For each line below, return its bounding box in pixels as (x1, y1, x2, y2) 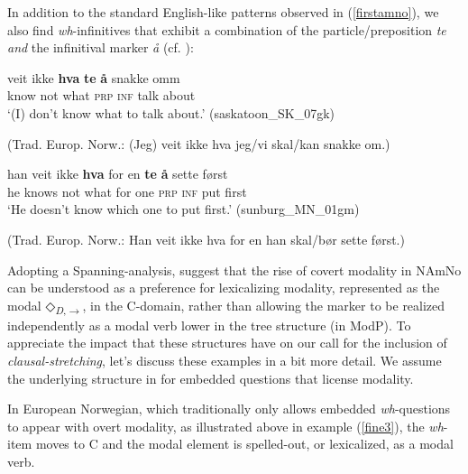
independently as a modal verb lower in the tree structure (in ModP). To (7, 315, 411, 334)
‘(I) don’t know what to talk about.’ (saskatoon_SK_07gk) (7, 103, 335, 122)
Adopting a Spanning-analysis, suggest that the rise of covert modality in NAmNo (7, 260, 462, 279)
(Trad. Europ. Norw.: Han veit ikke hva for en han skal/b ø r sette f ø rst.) (7, 229, 405, 248)
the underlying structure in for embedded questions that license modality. (7, 368, 414, 387)
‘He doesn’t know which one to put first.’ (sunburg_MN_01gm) (7, 200, 360, 218)
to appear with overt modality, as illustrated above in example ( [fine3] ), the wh (7, 416, 444, 435)
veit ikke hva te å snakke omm (7, 68, 180, 87)
